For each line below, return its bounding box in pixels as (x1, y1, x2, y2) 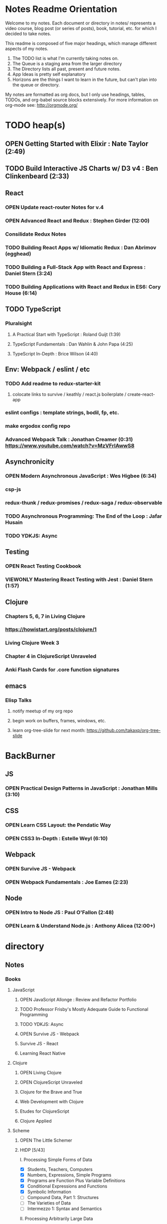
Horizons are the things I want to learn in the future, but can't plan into (12, 76, 157, 82)
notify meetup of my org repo (12, 708, 73, 714)
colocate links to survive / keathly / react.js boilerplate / (12, 391, 127, 397)
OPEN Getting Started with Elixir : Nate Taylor (5, 139, 149, 148)
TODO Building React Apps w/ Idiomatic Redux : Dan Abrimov (5, 244, 157, 251)
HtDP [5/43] (19, 1147, 45, 1153)
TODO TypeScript (5, 305, 61, 313)
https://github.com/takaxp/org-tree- (86, 727, 161, 733)
